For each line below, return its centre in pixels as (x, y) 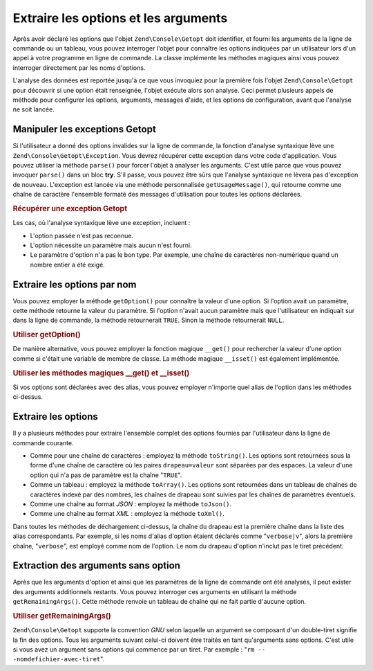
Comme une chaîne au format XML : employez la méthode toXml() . (127, 514)
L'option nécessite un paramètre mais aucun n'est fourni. (111, 245)
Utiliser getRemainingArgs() (62, 616)
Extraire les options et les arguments (120, 18)
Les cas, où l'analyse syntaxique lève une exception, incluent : (102, 223)
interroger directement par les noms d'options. (79, 68)
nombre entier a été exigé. (67, 265)
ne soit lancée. (34, 109)
